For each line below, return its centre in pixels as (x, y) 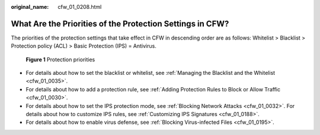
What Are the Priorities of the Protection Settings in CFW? (120, 24)
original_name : (30, 7)
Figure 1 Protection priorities (60, 60)
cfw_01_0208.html (80, 7)
